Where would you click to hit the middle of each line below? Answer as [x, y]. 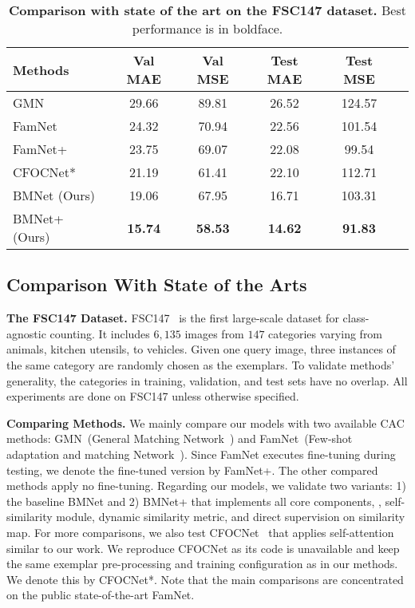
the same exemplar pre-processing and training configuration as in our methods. [202, 564]
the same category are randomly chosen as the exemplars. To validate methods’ [201, 364]
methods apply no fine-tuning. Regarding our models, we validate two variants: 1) [207, 486]
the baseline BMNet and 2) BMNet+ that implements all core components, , [194, 501]
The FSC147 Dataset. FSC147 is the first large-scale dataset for [173, 318]
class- [356, 318]
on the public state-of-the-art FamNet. [101, 595]
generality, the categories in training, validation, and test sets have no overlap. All [207, 380]
